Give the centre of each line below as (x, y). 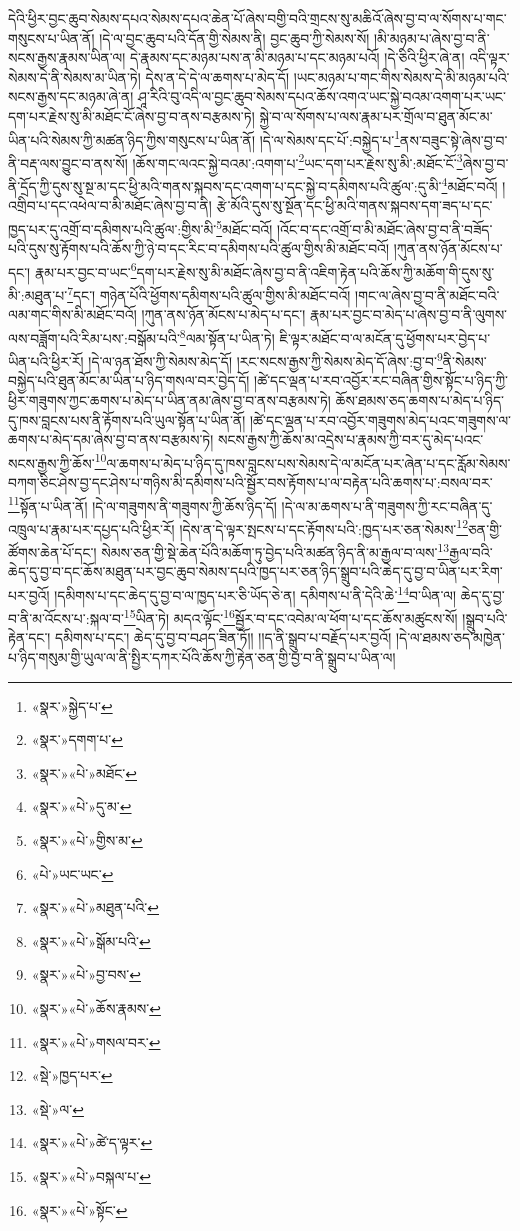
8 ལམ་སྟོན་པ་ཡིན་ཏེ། (227, 336)
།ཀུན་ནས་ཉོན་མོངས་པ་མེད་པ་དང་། (223, 314)
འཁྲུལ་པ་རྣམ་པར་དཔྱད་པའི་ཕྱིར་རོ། (91, 528)
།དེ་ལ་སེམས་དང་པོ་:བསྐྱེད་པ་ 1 (330, 138)
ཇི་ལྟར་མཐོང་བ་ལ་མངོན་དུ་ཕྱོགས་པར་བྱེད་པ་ (385, 337)
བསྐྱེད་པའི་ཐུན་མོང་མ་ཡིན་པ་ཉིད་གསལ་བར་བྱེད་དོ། (129, 380)
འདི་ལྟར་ (489, 57)
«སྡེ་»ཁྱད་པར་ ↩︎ (72, 1075)
